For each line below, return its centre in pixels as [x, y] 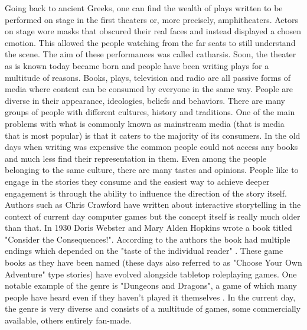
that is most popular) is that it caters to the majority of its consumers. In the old [153, 135]
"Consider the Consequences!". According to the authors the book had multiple [148, 239]
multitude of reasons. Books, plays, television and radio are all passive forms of [148, 77]
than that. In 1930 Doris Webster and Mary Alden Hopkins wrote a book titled [148, 228]
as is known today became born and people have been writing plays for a [137, 65]
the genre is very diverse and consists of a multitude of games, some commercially [153, 308]
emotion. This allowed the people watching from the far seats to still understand [150, 42]
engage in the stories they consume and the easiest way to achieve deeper [137, 181]
